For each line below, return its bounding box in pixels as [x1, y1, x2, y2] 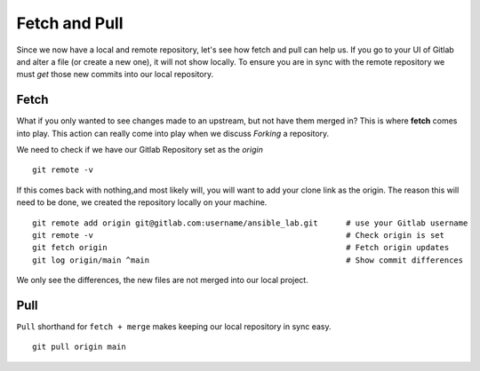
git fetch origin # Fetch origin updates [32, 242, 450, 253]
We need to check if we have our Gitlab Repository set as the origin [16, 145, 264, 155]
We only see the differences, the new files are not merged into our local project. [16, 275, 308, 286]
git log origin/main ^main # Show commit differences [32, 255, 464, 265]
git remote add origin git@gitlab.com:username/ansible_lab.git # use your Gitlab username [32, 217, 468, 228]
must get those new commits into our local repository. [16, 69, 214, 80]
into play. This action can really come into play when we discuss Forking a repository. [16, 128, 330, 138]
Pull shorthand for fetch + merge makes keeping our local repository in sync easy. [16, 321, 332, 332]
